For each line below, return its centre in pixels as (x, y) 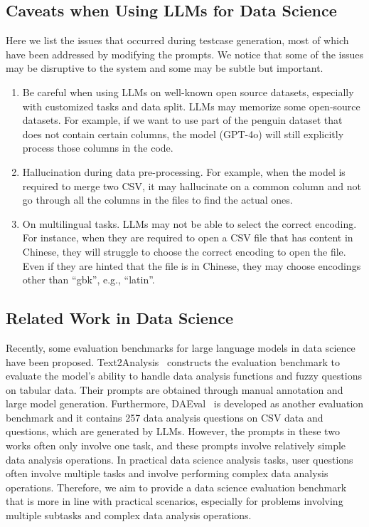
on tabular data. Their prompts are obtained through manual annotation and (175, 389)
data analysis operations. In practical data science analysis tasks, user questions (180, 459)
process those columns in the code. (98, 148)
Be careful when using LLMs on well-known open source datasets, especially (188, 92)
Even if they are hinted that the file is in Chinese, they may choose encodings (192, 265)
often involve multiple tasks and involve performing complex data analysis (167, 473)
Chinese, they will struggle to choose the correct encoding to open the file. (184, 251)
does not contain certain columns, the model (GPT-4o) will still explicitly (183, 134)
